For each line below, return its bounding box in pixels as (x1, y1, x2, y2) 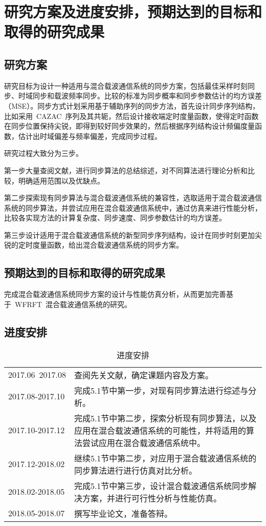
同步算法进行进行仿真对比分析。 (74, 464, 197, 476)
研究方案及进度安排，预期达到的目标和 (4, 1, 262, 22)
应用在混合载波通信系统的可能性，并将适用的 (74, 424, 246, 436)
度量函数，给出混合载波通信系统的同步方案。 (32, 239, 183, 250)
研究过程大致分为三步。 (4, 148, 83, 158)
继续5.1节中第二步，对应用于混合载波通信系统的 (74, 452, 257, 464)
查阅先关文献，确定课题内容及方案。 (74, 369, 213, 381)
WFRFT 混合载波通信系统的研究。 (14, 298, 132, 309)
